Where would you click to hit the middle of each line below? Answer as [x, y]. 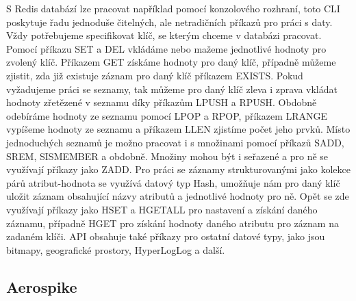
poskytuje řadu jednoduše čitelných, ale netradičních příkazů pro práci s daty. [169, 22]
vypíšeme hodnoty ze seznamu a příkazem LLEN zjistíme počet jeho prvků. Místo [178, 129]
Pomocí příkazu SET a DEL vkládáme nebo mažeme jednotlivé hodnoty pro [166, 48]
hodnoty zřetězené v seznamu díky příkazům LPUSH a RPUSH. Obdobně [162, 102]
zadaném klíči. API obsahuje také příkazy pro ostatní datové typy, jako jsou [166, 236]
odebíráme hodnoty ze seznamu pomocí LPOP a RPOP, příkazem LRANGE [167, 115]
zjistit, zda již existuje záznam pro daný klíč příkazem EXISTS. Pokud [155, 75]
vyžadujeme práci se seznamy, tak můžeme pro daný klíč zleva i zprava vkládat [172, 89]
